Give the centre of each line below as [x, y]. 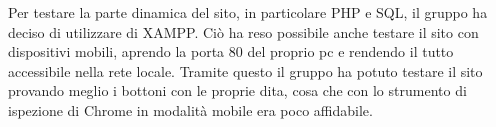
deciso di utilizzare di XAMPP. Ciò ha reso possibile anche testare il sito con [243, 31]
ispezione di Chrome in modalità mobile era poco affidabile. [190, 109]
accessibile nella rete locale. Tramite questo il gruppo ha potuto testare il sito [245, 70]
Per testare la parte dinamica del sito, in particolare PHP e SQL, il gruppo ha [248, 12]
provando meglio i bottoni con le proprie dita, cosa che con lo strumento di [237, 90]
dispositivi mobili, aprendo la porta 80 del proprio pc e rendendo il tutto [231, 51]
